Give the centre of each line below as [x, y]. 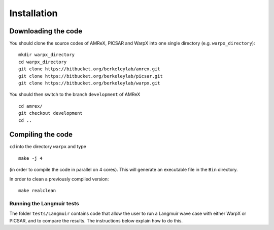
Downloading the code [46, 31]
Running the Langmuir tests [44, 203]
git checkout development [51, 113]
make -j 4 [30, 158]
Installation [33, 13]
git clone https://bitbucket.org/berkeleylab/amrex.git [89, 69]
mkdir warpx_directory [47, 55]
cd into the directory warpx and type [48, 147]
